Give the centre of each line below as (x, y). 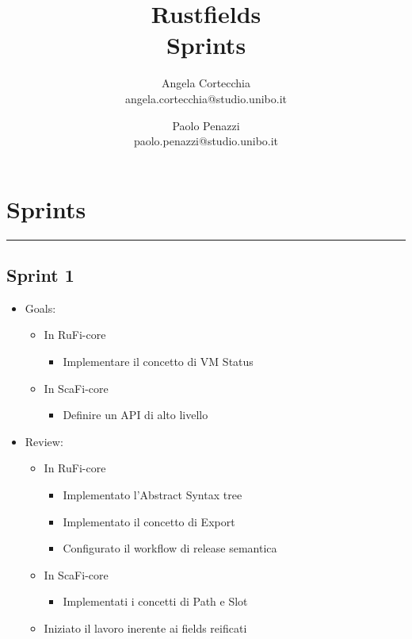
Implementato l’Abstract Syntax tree (153, 494)
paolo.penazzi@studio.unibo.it (206, 141)
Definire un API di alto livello (135, 415)
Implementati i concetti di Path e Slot (155, 601)
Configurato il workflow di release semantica (170, 548)
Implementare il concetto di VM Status (158, 362)
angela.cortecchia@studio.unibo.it (206, 98)
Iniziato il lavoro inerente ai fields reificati (145, 627)
